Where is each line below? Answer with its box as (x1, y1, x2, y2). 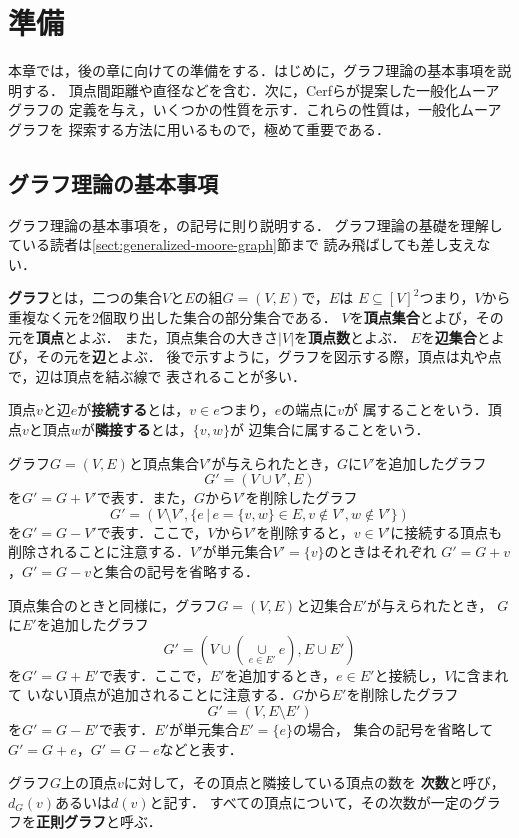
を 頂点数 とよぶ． (294, 326, 406, 347)
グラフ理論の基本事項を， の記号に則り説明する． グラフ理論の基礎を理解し (8, 214, 503, 235)
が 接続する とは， (77, 399, 190, 420)
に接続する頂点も (390, 521, 503, 542)
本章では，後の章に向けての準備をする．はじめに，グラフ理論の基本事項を (8, 60, 498, 81)
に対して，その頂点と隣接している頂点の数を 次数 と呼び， (123, 772, 505, 793)
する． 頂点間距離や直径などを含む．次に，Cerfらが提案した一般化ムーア (21, 79, 500, 100)
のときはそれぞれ (324, 541, 437, 562)
